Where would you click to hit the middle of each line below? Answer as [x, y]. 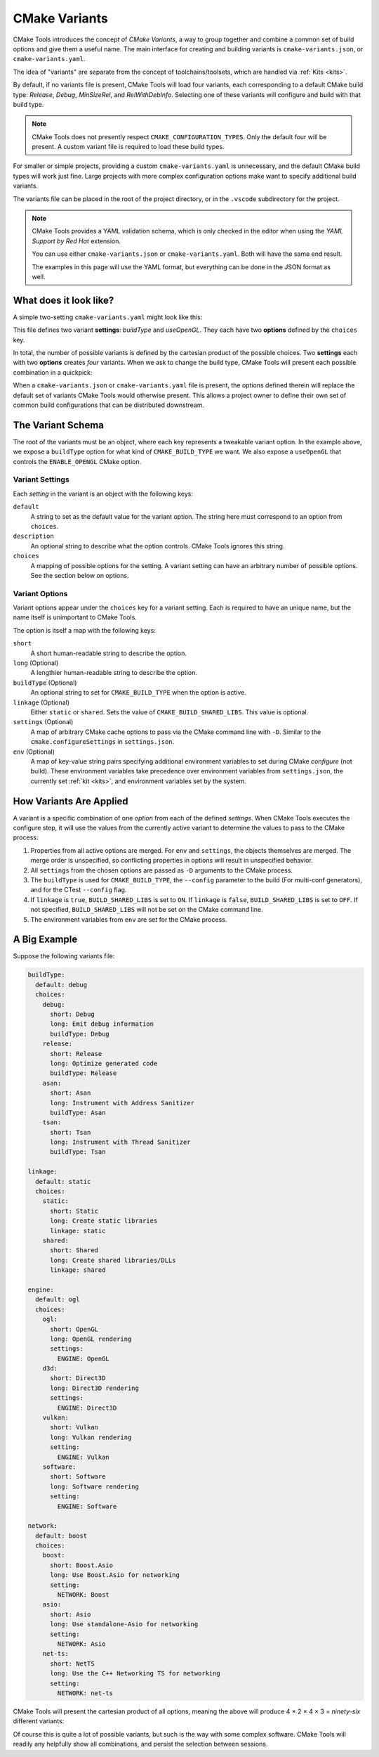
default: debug [61, 985]
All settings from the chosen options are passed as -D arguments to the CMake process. [162, 870]
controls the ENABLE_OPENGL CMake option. [77, 461]
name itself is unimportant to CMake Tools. [75, 617]
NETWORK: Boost [84, 1595]
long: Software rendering [95, 1486]
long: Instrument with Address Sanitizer [122, 1103]
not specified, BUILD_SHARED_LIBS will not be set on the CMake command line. [147, 910]
